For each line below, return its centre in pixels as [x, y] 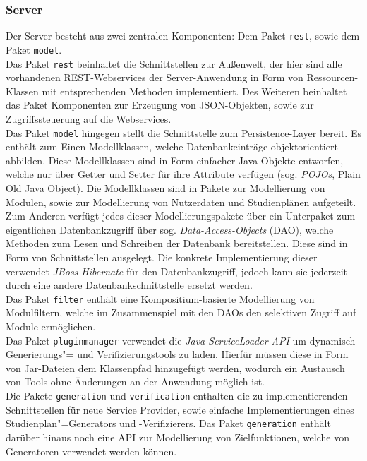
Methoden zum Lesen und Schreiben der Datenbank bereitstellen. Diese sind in [177, 243]
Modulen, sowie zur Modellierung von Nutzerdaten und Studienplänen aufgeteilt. [181, 202]
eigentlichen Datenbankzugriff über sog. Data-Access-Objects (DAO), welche [170, 229]
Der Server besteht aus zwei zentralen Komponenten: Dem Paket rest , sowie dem [183, 36]
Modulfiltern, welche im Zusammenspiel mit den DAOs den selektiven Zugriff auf [181, 312]
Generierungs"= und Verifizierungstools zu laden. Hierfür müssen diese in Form [177, 354]
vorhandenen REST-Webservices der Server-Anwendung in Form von [155, 77]
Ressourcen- [332, 77]
